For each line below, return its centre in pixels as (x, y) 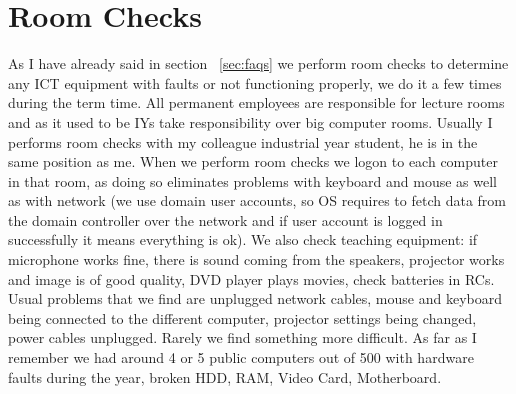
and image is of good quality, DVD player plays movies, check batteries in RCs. (251, 278)
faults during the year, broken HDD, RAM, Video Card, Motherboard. (225, 376)
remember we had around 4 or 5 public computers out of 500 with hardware (241, 357)
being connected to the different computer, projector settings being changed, (242, 317)
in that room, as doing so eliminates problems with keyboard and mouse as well (253, 180)
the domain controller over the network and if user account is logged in (225, 219)
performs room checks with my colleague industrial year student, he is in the (243, 141)
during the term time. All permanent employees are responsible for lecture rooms (256, 102)
